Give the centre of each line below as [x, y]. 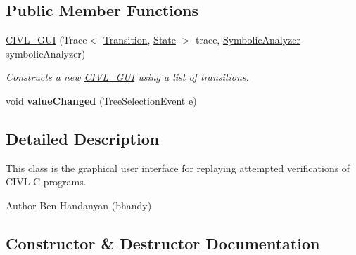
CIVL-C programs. [46, 182]
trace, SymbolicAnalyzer [248, 40]
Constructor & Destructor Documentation [163, 243]
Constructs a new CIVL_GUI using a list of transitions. [127, 77]
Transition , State [139, 40]
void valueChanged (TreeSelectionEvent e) [101, 100]
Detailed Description [83, 138]
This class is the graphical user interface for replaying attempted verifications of [178, 168]
